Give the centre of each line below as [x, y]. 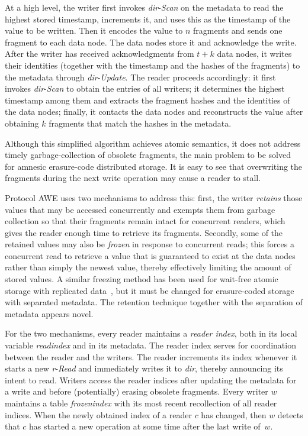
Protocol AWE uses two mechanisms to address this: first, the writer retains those [154, 197]
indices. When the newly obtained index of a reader [98, 414]
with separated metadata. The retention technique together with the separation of [154, 302]
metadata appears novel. [49, 313]
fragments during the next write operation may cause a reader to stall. [133, 178]
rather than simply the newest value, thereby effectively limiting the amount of [148, 267]
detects [290, 414]
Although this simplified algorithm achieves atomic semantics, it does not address [153, 143]
